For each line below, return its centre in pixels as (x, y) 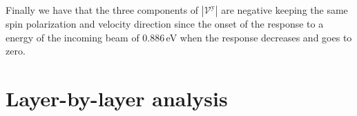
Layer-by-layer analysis (117, 98)
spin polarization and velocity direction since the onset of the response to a (165, 23)
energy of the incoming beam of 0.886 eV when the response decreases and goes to (179, 37)
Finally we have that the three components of (102, 10)
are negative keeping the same (284, 10)
